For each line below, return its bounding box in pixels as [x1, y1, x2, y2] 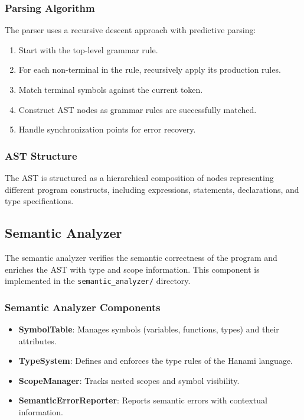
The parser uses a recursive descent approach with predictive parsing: [5, 24, 256, 36]
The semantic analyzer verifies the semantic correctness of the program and [5, 251, 277, 263]
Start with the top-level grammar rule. [18, 43, 158, 56]
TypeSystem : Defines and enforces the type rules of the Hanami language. [18, 354, 293, 367]
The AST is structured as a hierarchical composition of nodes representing [5, 172, 274, 183]
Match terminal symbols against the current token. [18, 83, 203, 95]
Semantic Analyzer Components [5, 299, 161, 314]
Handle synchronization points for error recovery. [18, 123, 196, 135]
